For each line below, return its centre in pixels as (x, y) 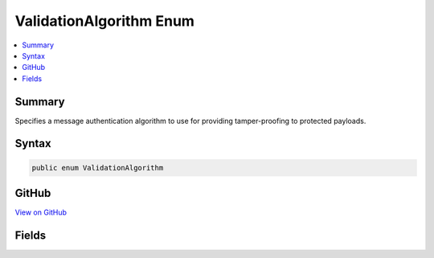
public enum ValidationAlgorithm (98, 168)
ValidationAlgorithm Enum (104, 21)
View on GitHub (41, 212)
